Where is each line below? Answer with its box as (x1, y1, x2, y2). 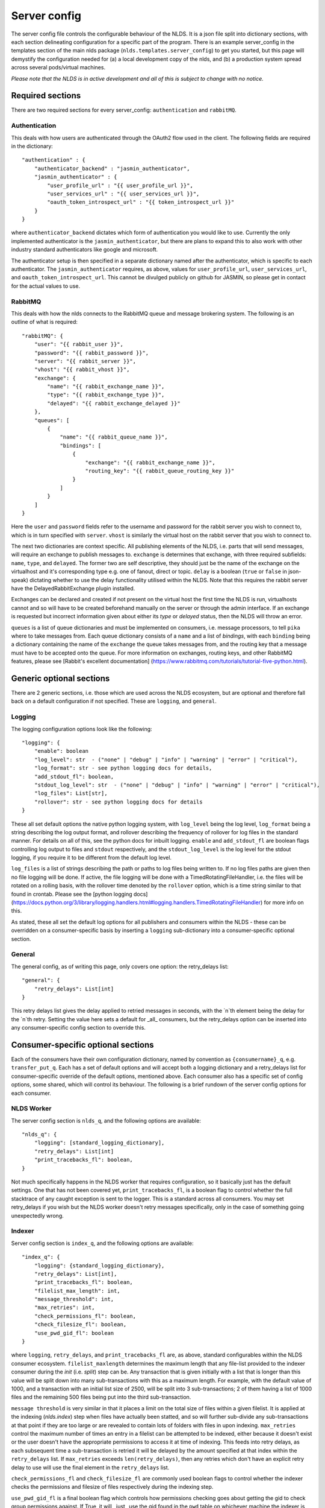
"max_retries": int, (34, 1304, 95, 1311)
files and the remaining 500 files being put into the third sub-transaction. (11, 1393, 191, 1401)
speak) (11, 576, 28, 583)
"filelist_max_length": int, (34, 1287, 120, 1294)
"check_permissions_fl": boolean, (34, 1313, 137, 1319)
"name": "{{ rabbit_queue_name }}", (60, 434, 168, 440)
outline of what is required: (11, 318, 78, 326)
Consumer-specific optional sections (11, 1039, 154, 1050)
